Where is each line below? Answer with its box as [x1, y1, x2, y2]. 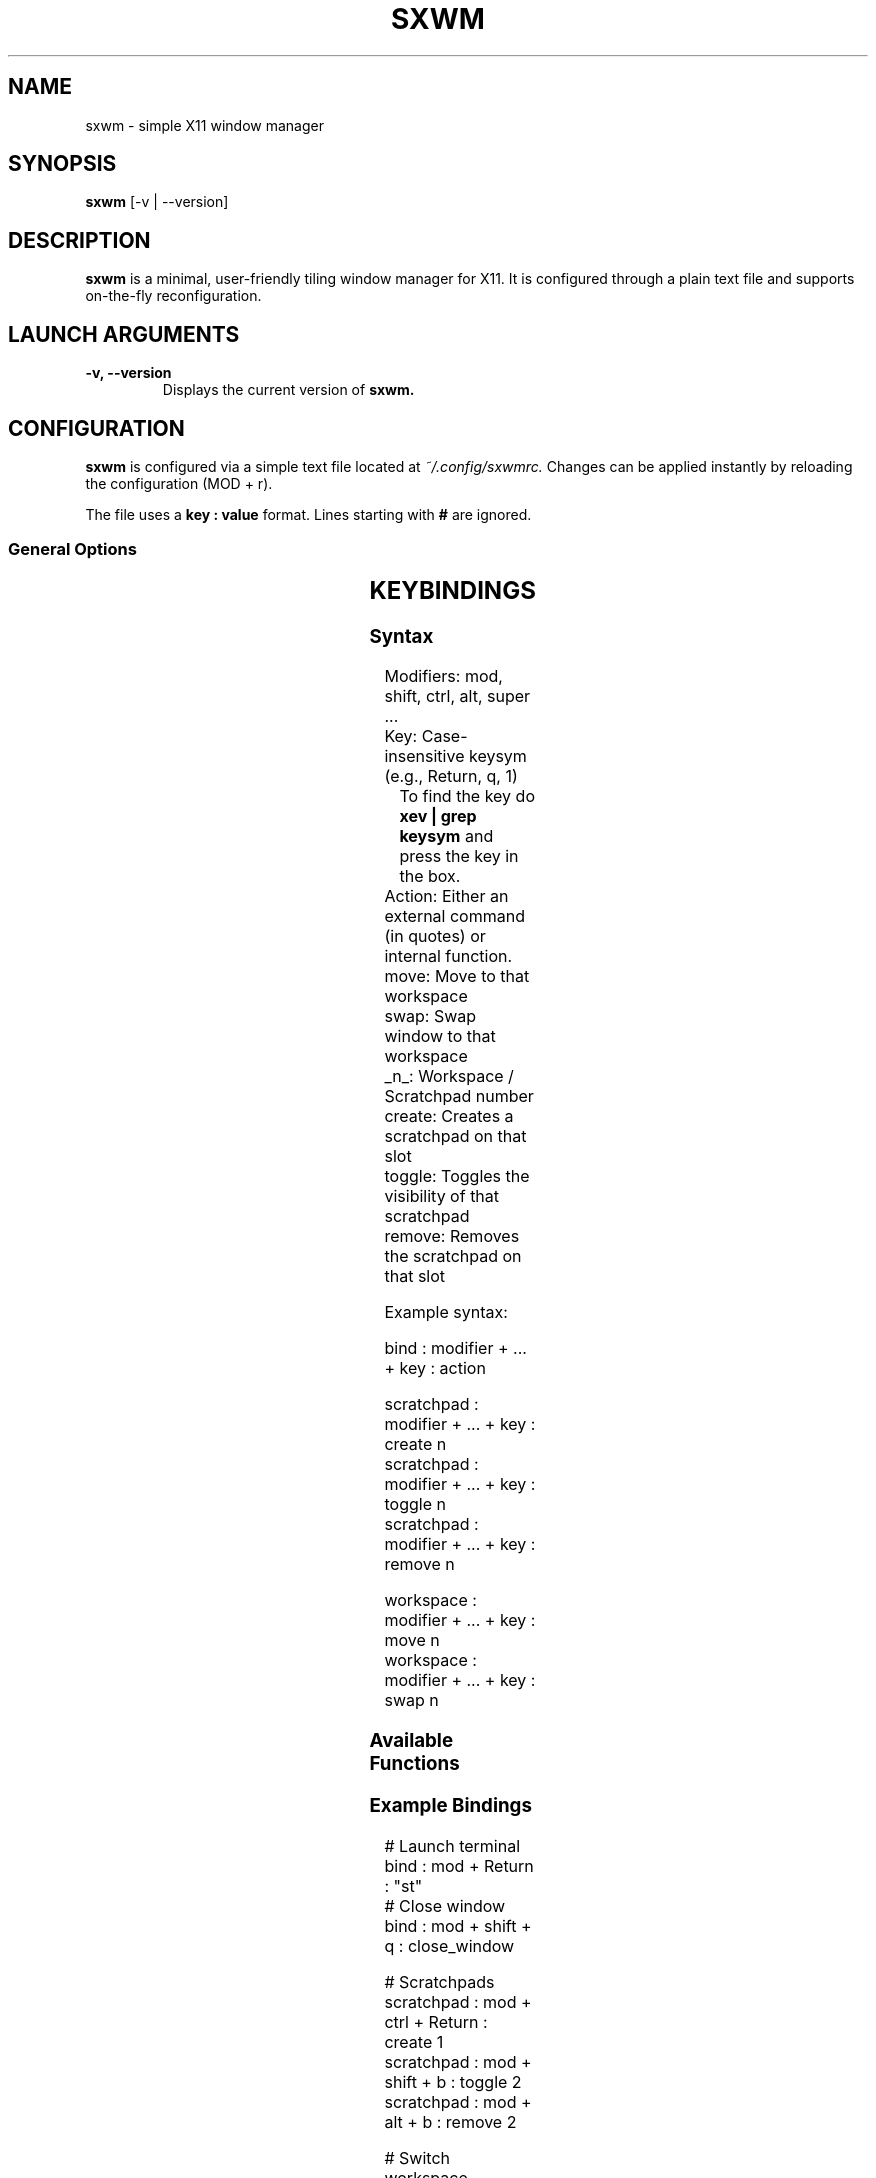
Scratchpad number [384, 1086, 534, 1107]
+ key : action [384, 1358, 486, 1379]
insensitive [384, 746, 465, 767]
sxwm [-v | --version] [85, 193, 229, 211]
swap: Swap [384, 1006, 477, 1027]
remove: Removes [384, 1226, 520, 1247]
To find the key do [399, 786, 535, 807]
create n [384, 1434, 447, 1455]
